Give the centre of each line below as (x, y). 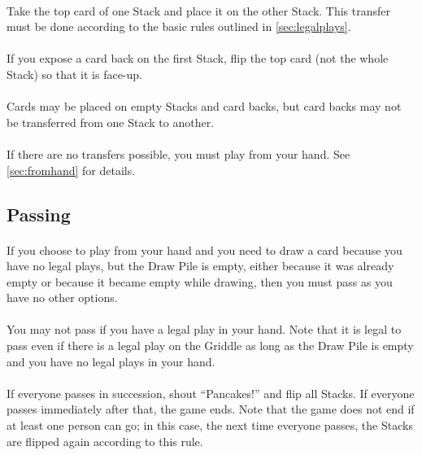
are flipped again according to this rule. (105, 441)
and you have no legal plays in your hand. (111, 361)
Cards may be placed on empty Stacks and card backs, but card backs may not (204, 106)
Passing (39, 214)
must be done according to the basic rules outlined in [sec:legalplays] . (179, 26)
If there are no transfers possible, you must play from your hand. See (178, 153)
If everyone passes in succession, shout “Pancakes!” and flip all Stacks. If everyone (211, 393)
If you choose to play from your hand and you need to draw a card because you (204, 249)
